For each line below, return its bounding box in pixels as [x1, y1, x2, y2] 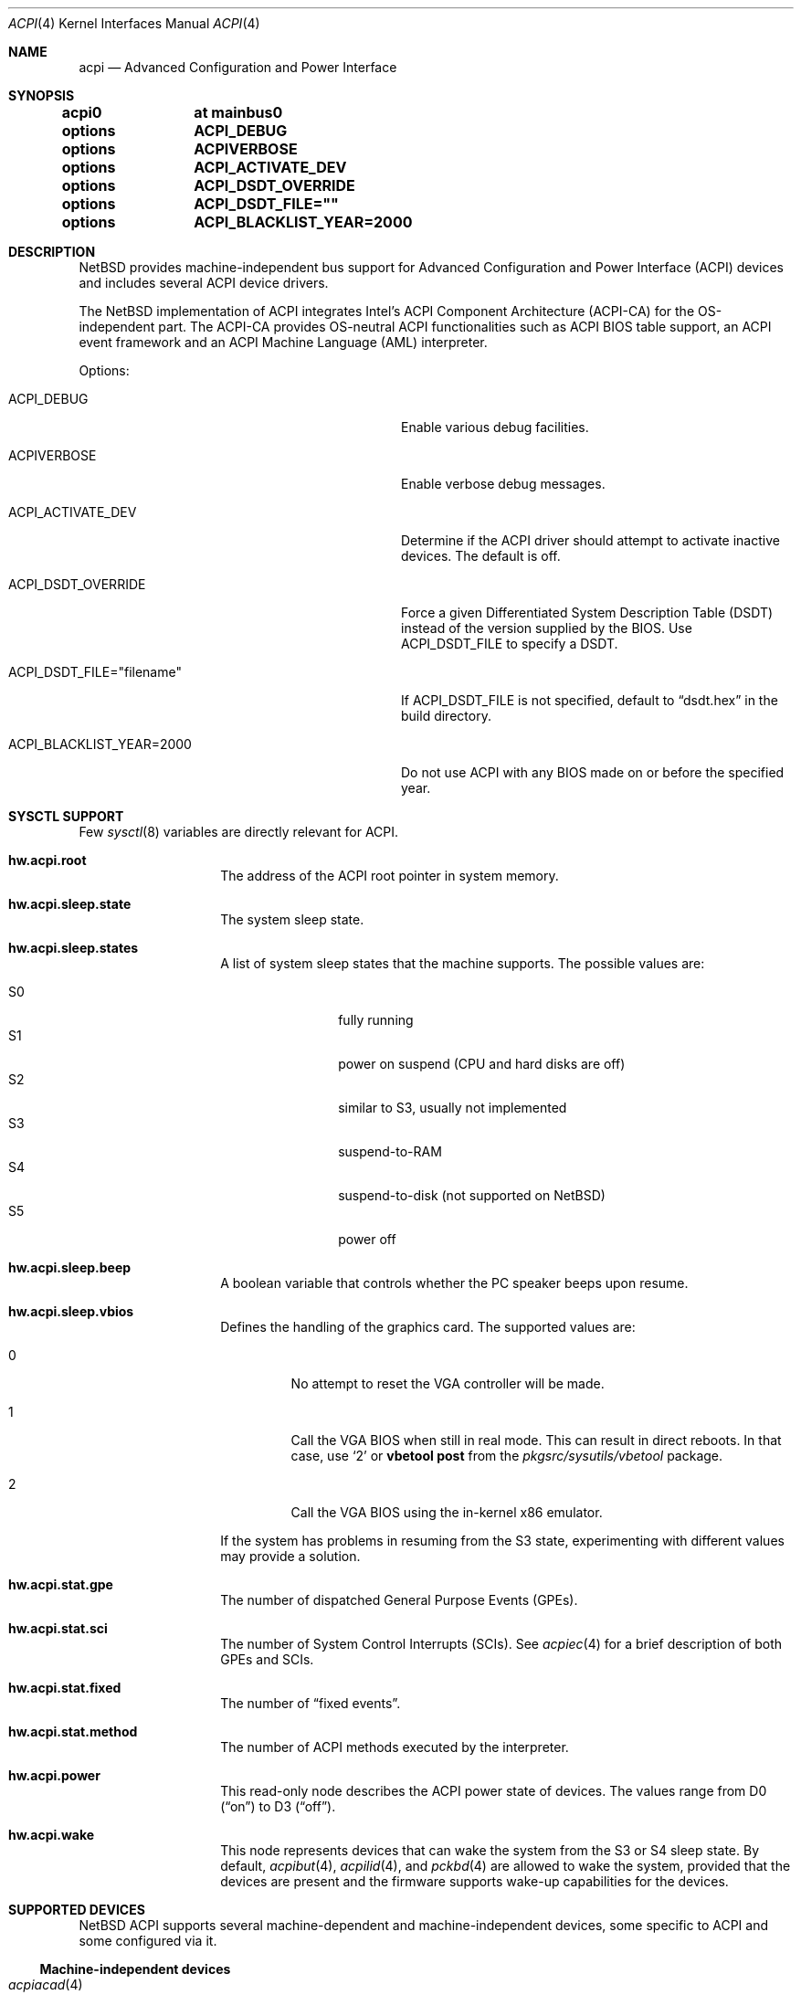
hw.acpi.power [8, 1768, 100, 1783]
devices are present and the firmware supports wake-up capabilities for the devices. [220, 1874, 729, 1889]
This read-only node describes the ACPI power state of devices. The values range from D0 [220, 1783, 767, 1799]
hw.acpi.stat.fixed [8, 1680, 121, 1695]
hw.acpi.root [8, 852, 87, 868]
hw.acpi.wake [8, 1827, 95, 1842]
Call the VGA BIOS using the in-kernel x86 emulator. [290, 1504, 603, 1520]
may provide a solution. [220, 1548, 361, 1564]
